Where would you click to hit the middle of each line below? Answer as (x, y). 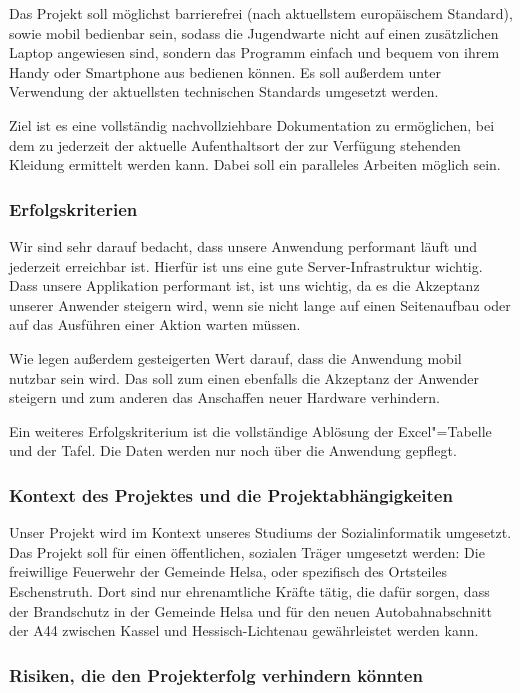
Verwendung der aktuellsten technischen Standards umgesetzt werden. (224, 91)
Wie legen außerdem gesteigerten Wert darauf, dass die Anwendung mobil (235, 357)
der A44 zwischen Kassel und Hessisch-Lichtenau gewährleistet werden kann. (244, 630)
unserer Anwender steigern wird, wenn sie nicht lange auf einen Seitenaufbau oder (260, 304)
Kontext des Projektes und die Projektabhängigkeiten (231, 494)
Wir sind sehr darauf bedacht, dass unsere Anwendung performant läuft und (243, 245)
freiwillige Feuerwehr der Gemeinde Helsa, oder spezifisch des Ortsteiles (228, 571)
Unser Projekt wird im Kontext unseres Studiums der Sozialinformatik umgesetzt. (260, 532)
